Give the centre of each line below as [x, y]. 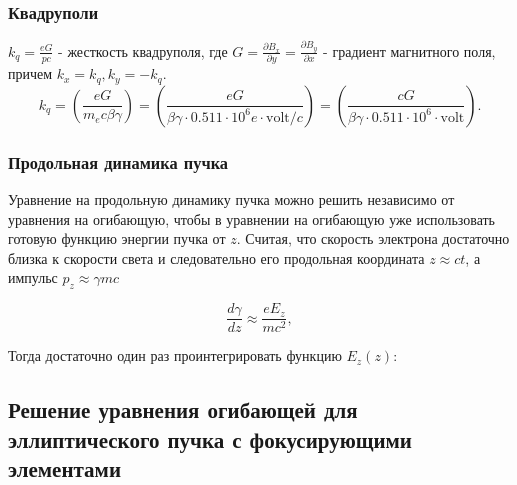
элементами [64, 467]
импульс [33, 277]
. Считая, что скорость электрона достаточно [373, 238]
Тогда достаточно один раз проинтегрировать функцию [175, 355]
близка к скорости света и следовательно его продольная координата [216, 257]
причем [30, 73]
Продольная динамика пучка [118, 161]
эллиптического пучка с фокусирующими [210, 438]
